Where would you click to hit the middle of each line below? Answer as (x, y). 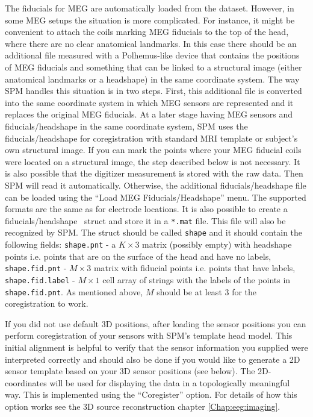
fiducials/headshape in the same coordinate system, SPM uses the (126, 126)
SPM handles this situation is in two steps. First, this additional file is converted (153, 91)
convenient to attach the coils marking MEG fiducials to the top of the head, (147, 32)
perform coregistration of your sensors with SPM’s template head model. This (149, 335)
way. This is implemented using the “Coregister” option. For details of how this (151, 394)
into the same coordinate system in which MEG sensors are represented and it (149, 102)
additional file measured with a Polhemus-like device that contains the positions (152, 55)
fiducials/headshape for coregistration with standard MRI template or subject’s (151, 138)
